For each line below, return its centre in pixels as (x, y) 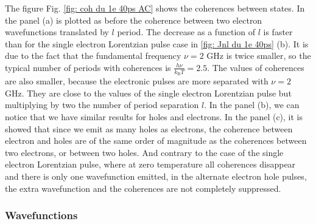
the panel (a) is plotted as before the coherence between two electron (134, 20)
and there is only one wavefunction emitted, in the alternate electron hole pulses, (156, 176)
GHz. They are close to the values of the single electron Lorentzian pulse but (148, 93)
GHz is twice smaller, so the (259, 56)
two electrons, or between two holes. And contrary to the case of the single (144, 152)
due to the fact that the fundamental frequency (93, 56)
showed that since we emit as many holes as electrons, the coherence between (149, 128)
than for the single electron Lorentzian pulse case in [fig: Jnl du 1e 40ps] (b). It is (157, 43)
